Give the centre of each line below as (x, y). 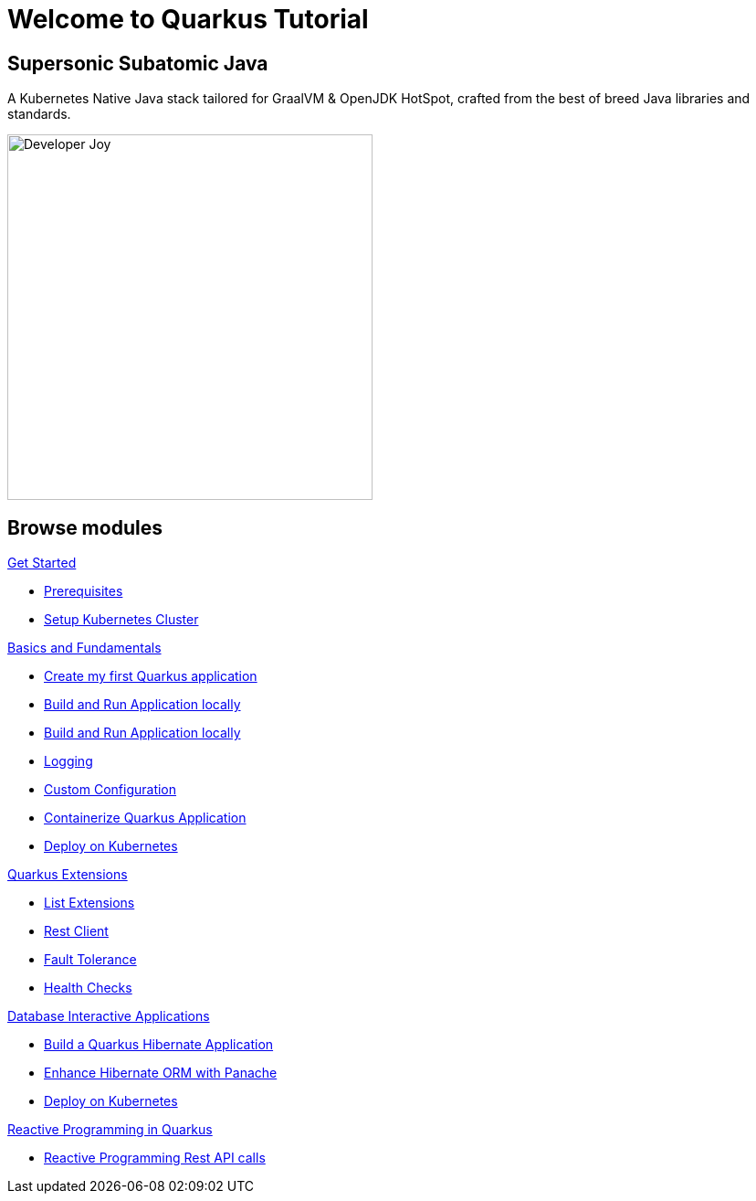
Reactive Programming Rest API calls (155, 1158)
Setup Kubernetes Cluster (121, 620)
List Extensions (89, 903)
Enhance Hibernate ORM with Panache (161, 1073)
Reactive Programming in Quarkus (110, 1130)
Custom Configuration (110, 790)
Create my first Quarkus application (151, 676)
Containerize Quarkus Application (145, 818)
